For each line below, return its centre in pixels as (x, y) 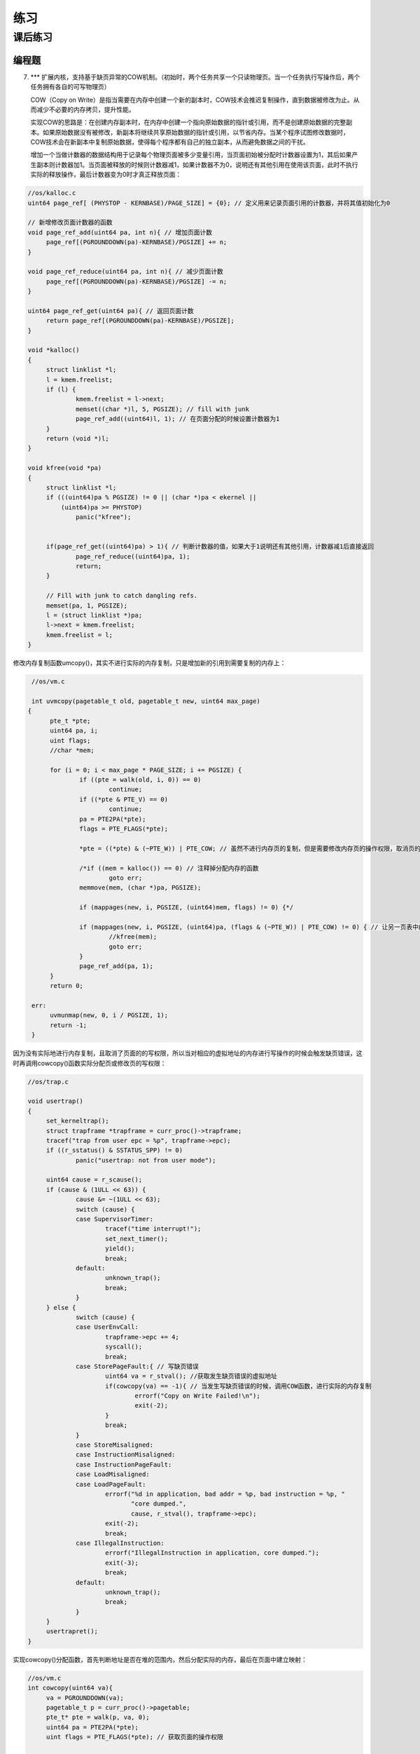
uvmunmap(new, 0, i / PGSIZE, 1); (109, 1015)
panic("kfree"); (104, 517)
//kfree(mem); (133, 937)
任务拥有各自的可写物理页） (70, 87)
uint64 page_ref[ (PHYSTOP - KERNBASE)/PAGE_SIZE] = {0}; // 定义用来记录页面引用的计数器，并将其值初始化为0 (209, 203)
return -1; (69, 1025)
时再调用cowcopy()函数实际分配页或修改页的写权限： (90, 1063)
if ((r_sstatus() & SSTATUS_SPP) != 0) (114, 1150)
